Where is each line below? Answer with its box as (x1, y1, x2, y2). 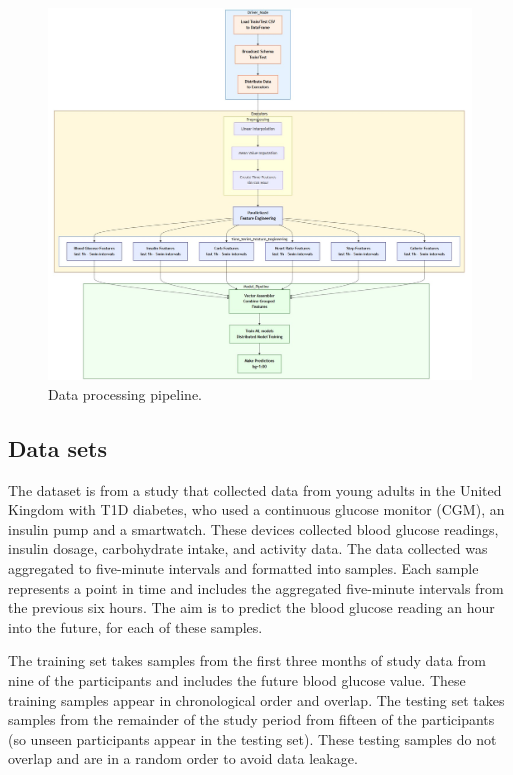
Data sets (8, 432, 107, 463)
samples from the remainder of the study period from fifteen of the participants (8, 709, 495, 730)
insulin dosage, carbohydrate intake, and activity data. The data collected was (8, 538, 488, 559)
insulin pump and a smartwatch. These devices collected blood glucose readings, (8, 518, 499, 539)
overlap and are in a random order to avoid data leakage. (8, 748, 358, 769)
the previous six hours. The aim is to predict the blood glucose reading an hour (8, 597, 495, 618)
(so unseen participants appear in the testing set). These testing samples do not (8, 728, 497, 749)
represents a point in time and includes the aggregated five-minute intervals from (8, 577, 504, 598)
